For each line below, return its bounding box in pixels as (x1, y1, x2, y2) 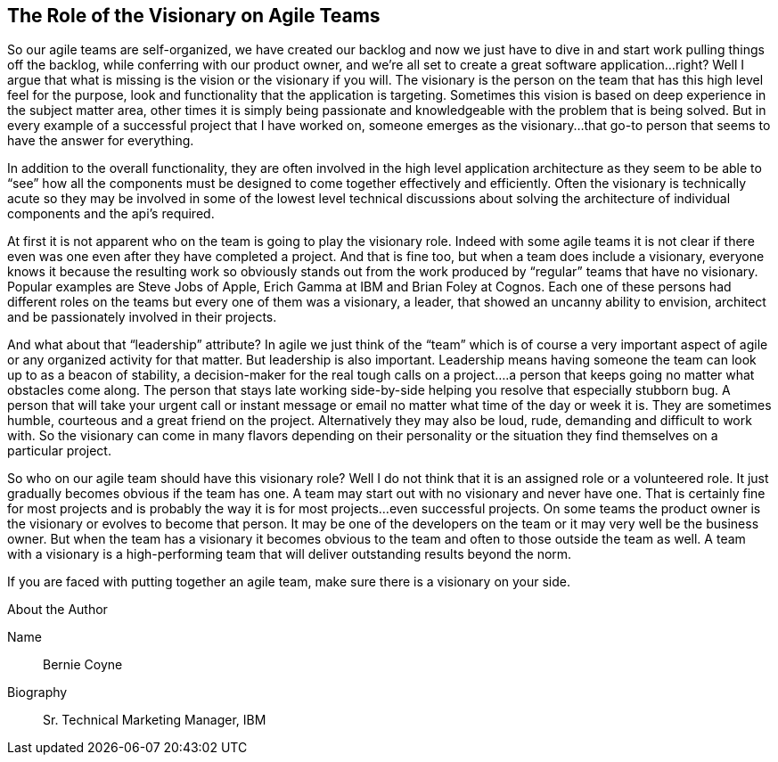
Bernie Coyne (43, 657, 123, 673)
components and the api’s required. (7, 206, 215, 222)
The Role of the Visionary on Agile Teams (7, 4, 381, 27)
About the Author (7, 602, 108, 618)
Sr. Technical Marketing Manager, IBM (43, 712, 266, 728)
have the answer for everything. (7, 133, 194, 149)
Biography (7, 684, 68, 701)
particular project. (7, 443, 111, 459)
